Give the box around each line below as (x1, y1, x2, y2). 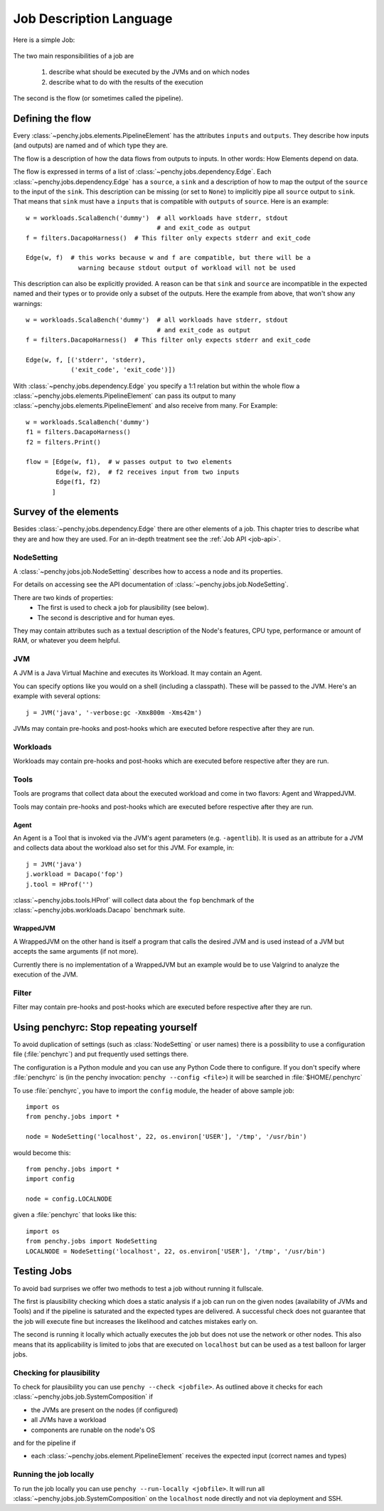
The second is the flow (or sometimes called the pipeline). (13, 94, 183, 102)
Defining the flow (13, 112, 92, 125)
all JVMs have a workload (31, 1416, 107, 1424)
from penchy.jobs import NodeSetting (26, 1237, 158, 1246)
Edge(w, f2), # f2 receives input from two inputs (55, 468, 240, 476)
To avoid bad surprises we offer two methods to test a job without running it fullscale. (13, 1284, 264, 1292)
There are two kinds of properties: (13, 593, 114, 601)
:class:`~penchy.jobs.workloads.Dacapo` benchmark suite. (13, 906, 186, 915)
